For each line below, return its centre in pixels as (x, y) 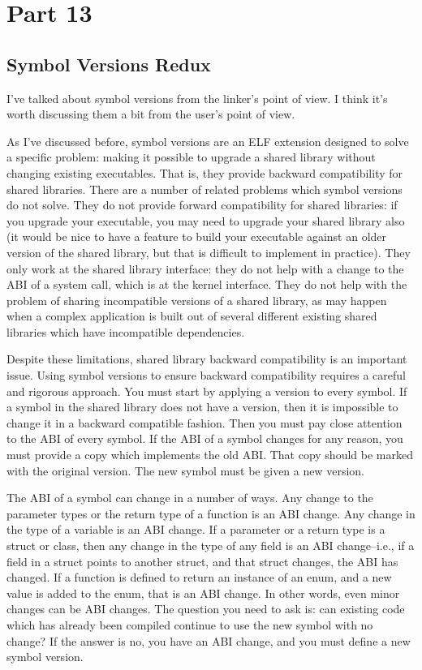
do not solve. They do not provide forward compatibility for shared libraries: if (202, 205)
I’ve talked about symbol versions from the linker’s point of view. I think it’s (197, 98)
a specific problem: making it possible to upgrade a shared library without (191, 157)
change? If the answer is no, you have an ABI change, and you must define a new (209, 640)
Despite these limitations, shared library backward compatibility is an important (207, 359)
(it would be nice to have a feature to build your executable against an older (197, 236)
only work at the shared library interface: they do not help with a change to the (205, 268)
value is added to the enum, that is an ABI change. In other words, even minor (203, 593)
